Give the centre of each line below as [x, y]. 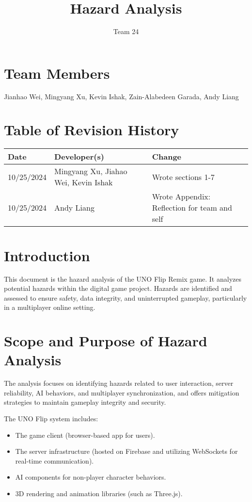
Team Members [57, 73]
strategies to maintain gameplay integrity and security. [85, 402]
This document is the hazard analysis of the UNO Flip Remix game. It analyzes [123, 278]
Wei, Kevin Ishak [84, 182]
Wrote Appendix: [181, 197]
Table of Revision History [92, 130]
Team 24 [126, 31]
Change [167, 157]
